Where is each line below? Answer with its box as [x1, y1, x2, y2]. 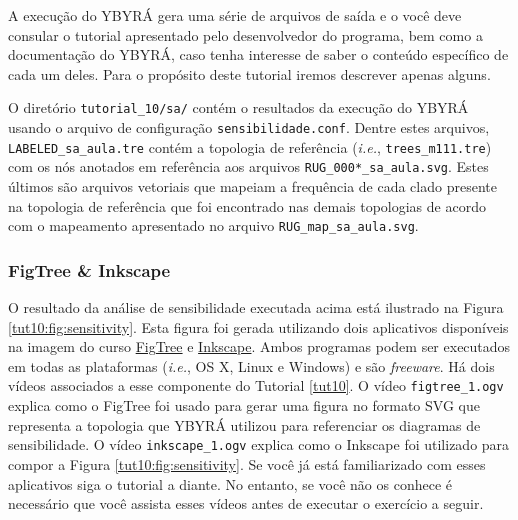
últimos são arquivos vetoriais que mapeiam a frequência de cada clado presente [8, 176, 497, 196]
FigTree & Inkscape [8, 257, 171, 282]
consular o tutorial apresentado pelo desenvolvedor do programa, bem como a [8, 24, 483, 45]
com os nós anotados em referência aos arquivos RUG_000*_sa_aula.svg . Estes [8, 156, 489, 177]
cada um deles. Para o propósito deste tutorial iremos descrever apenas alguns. [8, 63, 491, 84]
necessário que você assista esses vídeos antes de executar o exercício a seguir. [8, 493, 484, 514]
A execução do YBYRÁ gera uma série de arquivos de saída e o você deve [8, 5, 462, 25]
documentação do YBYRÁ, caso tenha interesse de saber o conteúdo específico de [8, 44, 509, 65]
